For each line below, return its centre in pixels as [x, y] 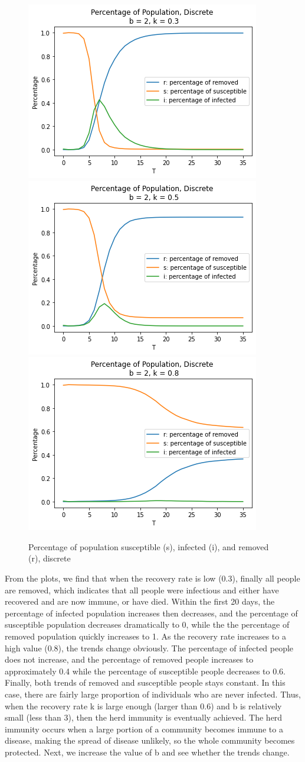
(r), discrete [50, 558]
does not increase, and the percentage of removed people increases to [129, 659]
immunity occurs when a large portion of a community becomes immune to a [144, 729]
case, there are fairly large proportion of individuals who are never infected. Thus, [153, 694]
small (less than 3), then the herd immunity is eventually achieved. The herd [144, 717]
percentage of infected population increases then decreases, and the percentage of [151, 613]
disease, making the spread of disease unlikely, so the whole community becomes [150, 740]
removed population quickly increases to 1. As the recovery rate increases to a [145, 636]
